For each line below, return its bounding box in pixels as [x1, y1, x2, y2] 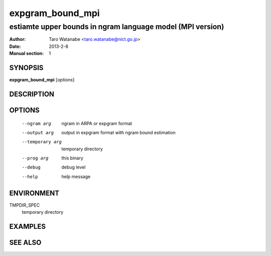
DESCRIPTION [9, 90, 55, 98]
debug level [61, 164, 86, 170]
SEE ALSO [9, 238, 42, 246]
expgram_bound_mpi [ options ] [9, 77, 75, 83]
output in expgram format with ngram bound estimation [61, 129, 176, 135]
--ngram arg [22, 121, 51, 126]
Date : [9, 43, 21, 49]
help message [61, 174, 91, 180]
